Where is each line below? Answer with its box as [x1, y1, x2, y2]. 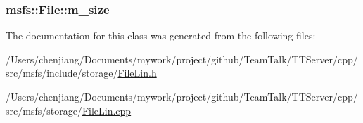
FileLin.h [117, 65, 157, 80]
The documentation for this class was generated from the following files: [6, 28, 316, 43]
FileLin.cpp [82, 103, 132, 117]
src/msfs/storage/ [6, 103, 82, 117]
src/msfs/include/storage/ [6, 65, 118, 80]
